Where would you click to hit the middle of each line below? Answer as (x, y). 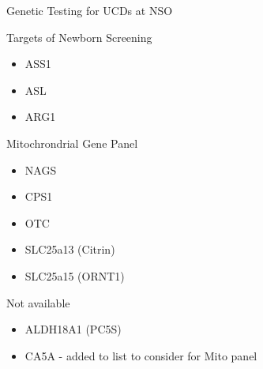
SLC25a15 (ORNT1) (75, 275)
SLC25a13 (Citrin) (70, 249)
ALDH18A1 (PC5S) (73, 329)
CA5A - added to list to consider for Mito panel (141, 355)
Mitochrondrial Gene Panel (72, 143)
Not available (38, 302)
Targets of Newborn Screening (79, 37)
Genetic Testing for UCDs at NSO (90, 10)
